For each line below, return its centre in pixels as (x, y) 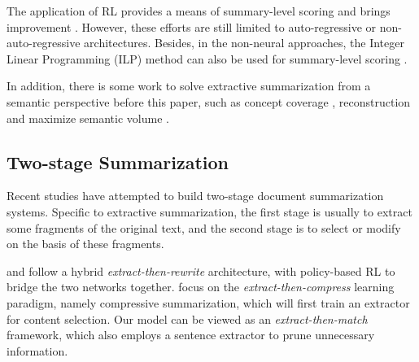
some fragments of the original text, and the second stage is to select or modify (204, 227)
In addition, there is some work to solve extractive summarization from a (189, 86)
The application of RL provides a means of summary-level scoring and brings (199, 11)
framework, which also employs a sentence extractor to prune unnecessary (191, 335)
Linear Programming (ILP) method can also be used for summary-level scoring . (207, 58)
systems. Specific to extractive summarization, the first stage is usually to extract (209, 211)
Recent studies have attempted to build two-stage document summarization (195, 196)
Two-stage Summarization (118, 161)
